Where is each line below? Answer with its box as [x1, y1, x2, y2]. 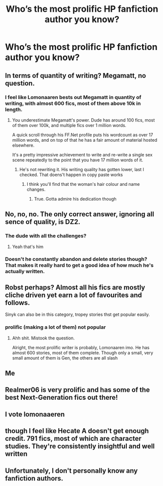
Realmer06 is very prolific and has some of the [5, 386, 150, 394]
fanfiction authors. [5, 474, 63, 483]
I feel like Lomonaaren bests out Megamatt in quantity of [5, 94, 142, 101]
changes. [26, 186, 45, 192]
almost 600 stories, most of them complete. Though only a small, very [12, 350, 154, 356]
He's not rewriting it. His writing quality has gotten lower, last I [19, 166, 144, 172]
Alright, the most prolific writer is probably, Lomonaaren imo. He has [12, 344, 150, 350]
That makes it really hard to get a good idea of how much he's [5, 262, 154, 269]
